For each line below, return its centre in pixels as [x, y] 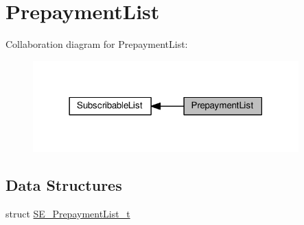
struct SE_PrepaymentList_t [68, 214]
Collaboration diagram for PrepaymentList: [97, 44]
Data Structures [64, 185]
